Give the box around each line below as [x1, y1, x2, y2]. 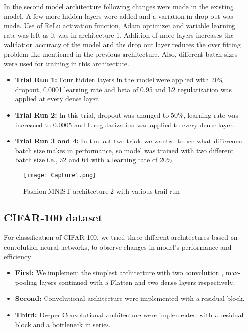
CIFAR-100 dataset [4, 209, 103, 224]
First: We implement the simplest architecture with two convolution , [15, 268, 224, 278]
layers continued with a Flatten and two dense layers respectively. [39, 277, 234, 287]
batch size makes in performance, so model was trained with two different [15, 145, 234, 155]
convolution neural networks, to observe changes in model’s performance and [4, 241, 232, 252]
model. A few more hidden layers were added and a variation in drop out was [4, 11, 233, 21]
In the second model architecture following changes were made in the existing [4, 1, 233, 11]
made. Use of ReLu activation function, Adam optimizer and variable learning [4, 20, 235, 31]
